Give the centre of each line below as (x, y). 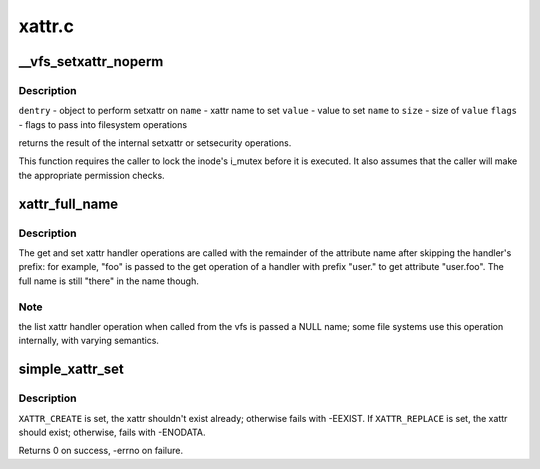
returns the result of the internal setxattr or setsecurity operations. (155, 143)
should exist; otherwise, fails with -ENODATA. (112, 432)
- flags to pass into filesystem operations (103, 124)
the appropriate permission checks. (91, 175)
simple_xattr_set (71, 369)
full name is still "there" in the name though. (108, 281)
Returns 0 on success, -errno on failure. (101, 451)
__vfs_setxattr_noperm (91, 61)
